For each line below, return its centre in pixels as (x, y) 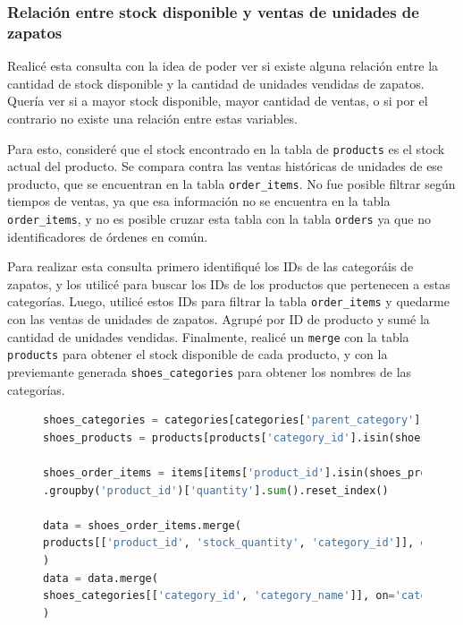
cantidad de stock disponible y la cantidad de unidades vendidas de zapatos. (216, 83)
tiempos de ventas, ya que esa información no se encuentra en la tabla (199, 201)
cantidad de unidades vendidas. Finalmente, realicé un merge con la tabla (208, 336)
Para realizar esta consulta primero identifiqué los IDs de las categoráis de (210, 266)
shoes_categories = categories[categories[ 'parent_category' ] (232, 420)
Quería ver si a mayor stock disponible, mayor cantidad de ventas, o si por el (218, 101)
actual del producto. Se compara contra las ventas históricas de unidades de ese (225, 166)
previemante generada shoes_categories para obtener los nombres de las (210, 372)
